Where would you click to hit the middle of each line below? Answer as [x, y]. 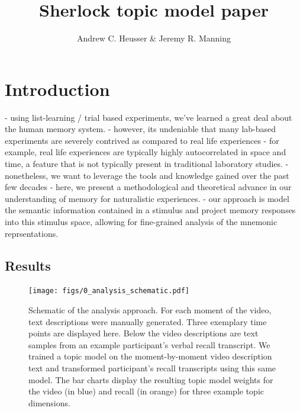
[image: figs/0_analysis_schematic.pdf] [109, 291]
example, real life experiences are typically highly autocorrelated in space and [146, 152]
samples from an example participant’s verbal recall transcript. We [149, 344]
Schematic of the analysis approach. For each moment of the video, [150, 310]
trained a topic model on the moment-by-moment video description [150, 356]
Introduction [57, 89]
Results [28, 265]
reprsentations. [32, 233]
